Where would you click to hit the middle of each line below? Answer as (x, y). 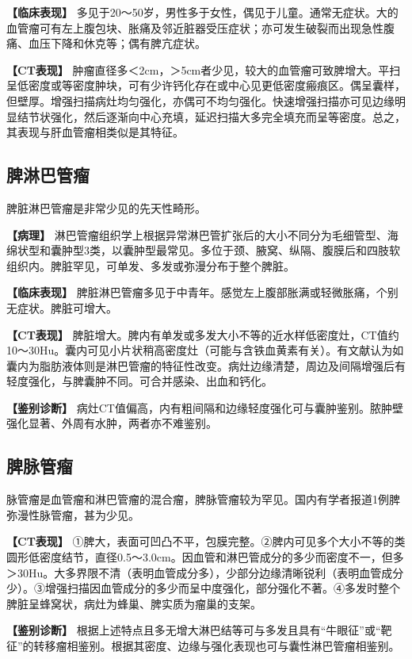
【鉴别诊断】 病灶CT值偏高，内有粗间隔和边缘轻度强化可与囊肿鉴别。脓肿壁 (205, 407)
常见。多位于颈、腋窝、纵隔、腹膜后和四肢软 (283, 250)
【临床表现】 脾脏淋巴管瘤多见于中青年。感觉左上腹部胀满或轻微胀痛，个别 (202, 292)
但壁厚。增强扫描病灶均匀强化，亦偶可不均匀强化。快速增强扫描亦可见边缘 (200, 100)
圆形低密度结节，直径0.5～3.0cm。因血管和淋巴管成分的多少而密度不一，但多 (205, 557)
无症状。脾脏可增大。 (62, 307)
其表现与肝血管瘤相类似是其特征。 (95, 132)
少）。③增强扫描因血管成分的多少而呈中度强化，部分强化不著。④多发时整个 (203, 588)
